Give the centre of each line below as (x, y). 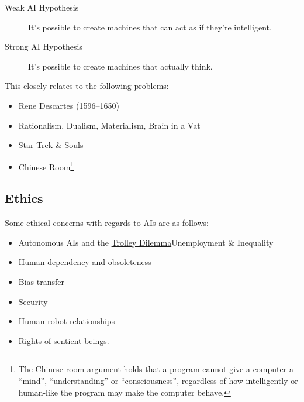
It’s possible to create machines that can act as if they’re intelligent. (150, 27)
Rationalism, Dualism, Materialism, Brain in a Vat (109, 125)
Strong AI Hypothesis (44, 47)
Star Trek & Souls (51, 145)
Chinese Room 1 (46, 166)
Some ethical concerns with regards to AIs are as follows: (107, 223)
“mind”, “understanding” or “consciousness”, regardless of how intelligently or (158, 380)
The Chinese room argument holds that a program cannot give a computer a (156, 369)
